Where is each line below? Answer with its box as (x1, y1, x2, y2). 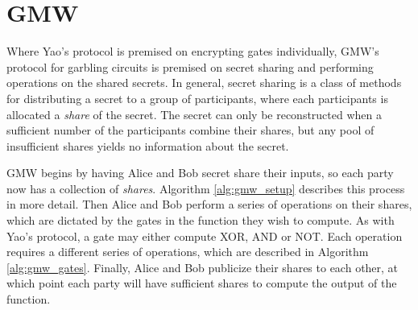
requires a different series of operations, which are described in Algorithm (6, 243, 369, 260)
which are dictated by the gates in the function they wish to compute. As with (6, 212, 395, 229)
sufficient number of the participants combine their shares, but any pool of (6, 122, 375, 138)
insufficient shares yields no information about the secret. (6, 137, 289, 154)
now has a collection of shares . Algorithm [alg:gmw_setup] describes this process (6, 180, 405, 196)
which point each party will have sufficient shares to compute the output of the (6, 275, 397, 291)
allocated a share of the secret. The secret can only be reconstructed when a (6, 105, 383, 122)
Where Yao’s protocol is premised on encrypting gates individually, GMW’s (6, 43, 379, 60)
